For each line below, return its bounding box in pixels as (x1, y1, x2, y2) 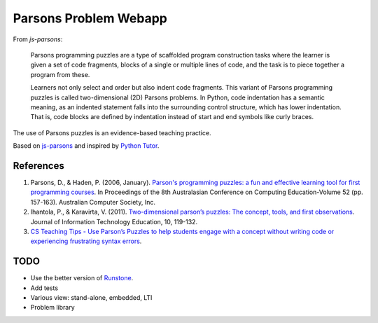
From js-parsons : (13, 35, 63, 43)
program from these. (30, 70, 90, 78)
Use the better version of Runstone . (30, 274, 134, 282)
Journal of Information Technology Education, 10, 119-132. (30, 217, 198, 226)
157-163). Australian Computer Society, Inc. (30, 198, 155, 206)
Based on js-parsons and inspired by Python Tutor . (13, 142, 160, 150)
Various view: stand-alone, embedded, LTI (30, 294, 153, 301)
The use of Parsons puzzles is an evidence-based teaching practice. (13, 128, 211, 137)
